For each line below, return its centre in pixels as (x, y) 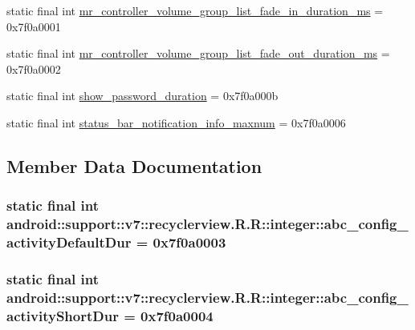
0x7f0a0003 (189, 242)
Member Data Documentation (134, 165)
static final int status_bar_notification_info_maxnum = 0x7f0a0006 (176, 122)
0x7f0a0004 (177, 315)
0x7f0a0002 (34, 68)
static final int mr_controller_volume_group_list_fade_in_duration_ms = (195, 10)
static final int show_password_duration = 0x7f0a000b (142, 96)
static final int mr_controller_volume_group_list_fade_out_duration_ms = (198, 53)
